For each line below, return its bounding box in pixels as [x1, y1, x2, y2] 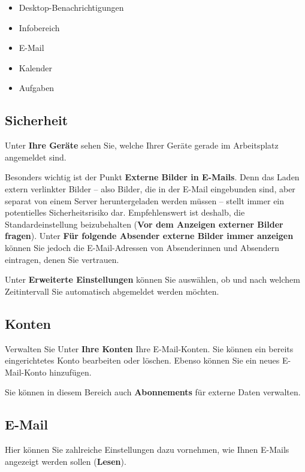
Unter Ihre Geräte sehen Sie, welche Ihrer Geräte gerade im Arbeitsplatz [5, 139, 279, 152]
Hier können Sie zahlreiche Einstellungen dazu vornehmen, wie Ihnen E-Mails [5, 443, 289, 456]
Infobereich [19, 21, 60, 34]
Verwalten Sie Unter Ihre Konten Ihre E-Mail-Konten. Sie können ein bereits [5, 342, 294, 355]
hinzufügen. [49, 365, 92, 378]
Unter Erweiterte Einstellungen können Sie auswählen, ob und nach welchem [5, 273, 300, 286]
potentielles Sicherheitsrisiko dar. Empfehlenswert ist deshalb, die [5, 206, 245, 219]
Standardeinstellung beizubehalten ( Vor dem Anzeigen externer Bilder [5, 217, 283, 230]
